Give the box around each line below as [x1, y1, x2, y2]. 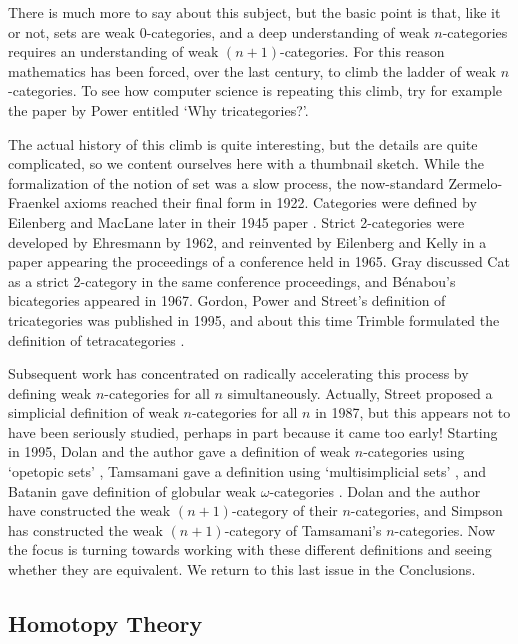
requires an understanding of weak [8, 41, 219, 62]
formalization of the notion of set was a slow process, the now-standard [8, 172, 444, 193]
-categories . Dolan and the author [269, 480, 481, 501]
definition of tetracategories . [8, 329, 185, 350]
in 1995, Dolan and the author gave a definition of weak [8, 441, 351, 462]
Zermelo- [448, 172, 503, 193]
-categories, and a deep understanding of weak [146, 21, 430, 42]
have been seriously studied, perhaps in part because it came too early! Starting [8, 421, 498, 442]
